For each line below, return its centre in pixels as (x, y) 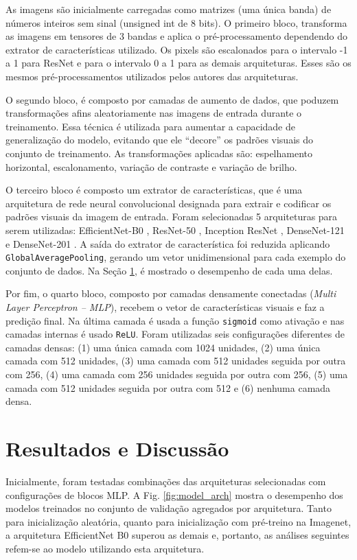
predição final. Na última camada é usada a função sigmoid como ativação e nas (175, 320)
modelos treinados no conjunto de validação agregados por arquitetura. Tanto (169, 508)
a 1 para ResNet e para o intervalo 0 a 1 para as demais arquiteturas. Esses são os (178, 63)
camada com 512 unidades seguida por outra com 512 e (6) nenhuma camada (168, 387)
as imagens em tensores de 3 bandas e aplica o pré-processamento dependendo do (176, 36)
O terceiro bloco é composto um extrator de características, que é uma (154, 190)
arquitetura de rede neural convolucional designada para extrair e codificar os (169, 203)
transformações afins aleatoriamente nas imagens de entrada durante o (154, 113)
